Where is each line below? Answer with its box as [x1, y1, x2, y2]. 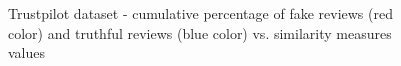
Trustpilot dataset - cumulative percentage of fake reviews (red [8, 3, 393, 23]
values [8, 42, 46, 63]
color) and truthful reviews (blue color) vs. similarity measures [8, 22, 392, 43]
